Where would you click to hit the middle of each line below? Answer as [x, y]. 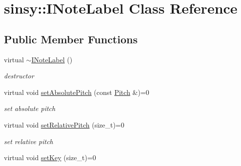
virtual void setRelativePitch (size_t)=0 [64, 124]
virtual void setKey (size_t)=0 [50, 157]
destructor [19, 76]
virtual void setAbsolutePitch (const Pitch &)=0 [77, 92]
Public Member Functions [71, 39]
